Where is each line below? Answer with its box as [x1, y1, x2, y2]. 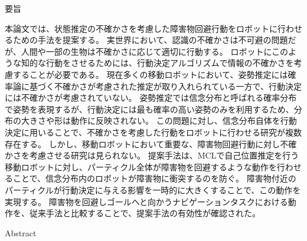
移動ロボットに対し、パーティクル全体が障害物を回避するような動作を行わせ [5, 160, 302, 173]
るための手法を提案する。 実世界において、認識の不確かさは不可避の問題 [5, 34, 288, 46]
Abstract [5, 226, 37, 239]
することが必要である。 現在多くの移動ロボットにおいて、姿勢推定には [12, 68, 288, 80]
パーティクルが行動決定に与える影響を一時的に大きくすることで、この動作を [5, 183, 301, 196]
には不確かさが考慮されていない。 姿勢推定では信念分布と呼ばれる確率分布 [5, 91, 297, 104]
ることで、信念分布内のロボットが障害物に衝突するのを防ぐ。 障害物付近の [5, 172, 296, 184]
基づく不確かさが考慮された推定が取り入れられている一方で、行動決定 [29, 80, 302, 92]
